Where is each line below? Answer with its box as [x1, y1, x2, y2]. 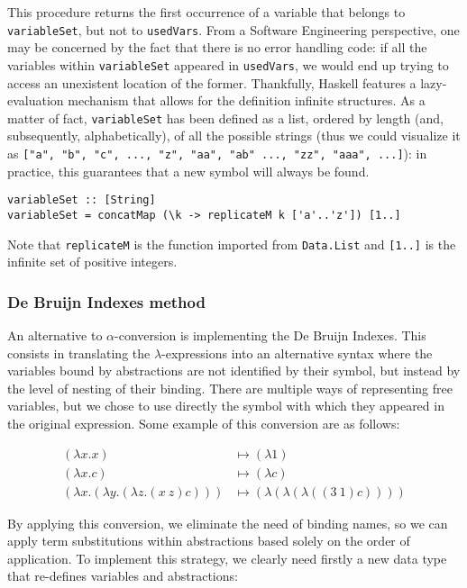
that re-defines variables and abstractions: [7, 566, 238, 585]
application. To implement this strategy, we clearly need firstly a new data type [7, 548, 447, 567]
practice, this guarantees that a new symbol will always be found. [7, 161, 370, 180]
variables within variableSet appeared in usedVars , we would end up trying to [7, 55, 449, 74]
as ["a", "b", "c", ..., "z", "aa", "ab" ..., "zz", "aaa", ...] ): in [7, 143, 427, 162]
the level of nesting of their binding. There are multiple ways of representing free [7, 378, 453, 397]
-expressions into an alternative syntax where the [161, 343, 433, 362]
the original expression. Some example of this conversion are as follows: [7, 413, 400, 432]
